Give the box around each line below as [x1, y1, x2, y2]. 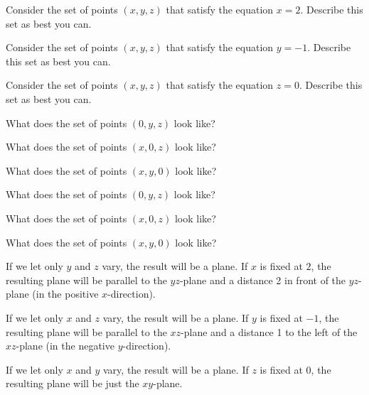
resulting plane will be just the [6, 376, 139, 391]
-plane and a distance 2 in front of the [179, 272, 346, 287]
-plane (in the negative [16, 338, 114, 353]
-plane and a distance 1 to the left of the [181, 324, 358, 339]
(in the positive [32, 286, 99, 301]
